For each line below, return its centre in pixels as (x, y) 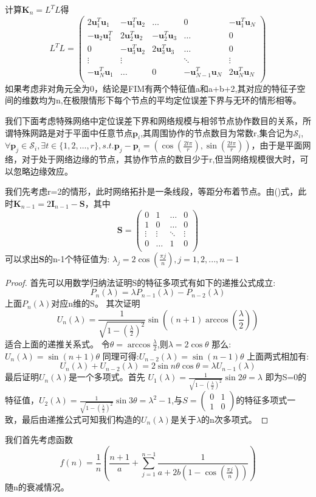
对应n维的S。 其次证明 (96, 303)
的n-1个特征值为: (77, 258)
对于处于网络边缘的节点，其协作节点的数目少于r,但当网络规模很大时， (161, 159)
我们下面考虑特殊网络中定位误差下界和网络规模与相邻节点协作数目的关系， (154, 120)
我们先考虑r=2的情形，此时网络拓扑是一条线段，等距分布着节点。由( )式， (152, 191)
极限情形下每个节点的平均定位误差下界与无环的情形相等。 (186, 100)
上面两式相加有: (278, 356)
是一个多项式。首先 (107, 377)
